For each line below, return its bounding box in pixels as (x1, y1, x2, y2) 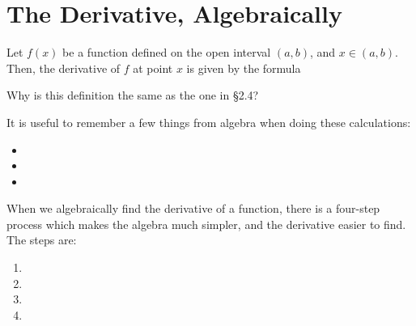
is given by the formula (186, 59, 301, 76)
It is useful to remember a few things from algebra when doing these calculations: (6, 113, 411, 130)
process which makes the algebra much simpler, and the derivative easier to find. (6, 215, 406, 232)
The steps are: (6, 231, 77, 248)
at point (133, 59, 173, 76)
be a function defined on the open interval (62, 44, 271, 61)
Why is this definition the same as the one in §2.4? (6, 87, 259, 104)
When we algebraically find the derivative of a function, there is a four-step (6, 200, 380, 217)
